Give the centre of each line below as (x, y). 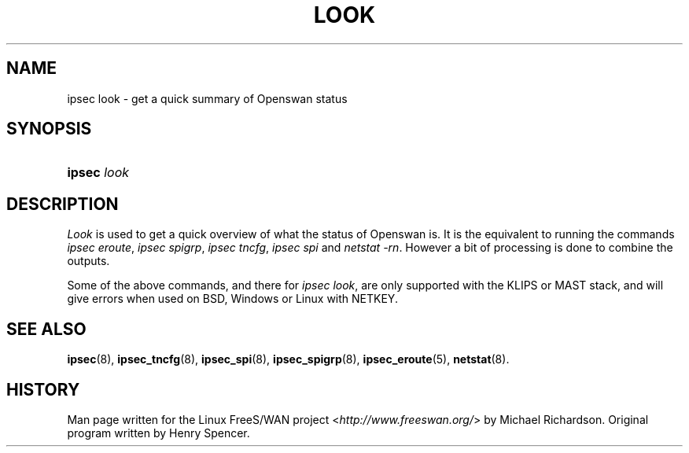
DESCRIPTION (63, 204)
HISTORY (43, 389)
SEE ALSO (46, 329)
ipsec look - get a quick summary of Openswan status (207, 98)
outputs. (88, 261)
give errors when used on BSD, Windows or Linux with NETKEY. (232, 299)
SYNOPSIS (49, 129)
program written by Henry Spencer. (158, 433)
